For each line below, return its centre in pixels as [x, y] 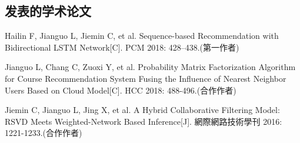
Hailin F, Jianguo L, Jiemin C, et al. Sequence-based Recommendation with [142, 36]
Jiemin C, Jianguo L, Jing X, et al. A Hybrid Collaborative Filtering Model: [142, 110]
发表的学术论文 [48, 11]
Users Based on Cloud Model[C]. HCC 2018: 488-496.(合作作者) [121, 90]
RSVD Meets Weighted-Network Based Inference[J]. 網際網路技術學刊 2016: [144, 121]
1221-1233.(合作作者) [44, 133]
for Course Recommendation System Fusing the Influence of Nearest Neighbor [146, 78]
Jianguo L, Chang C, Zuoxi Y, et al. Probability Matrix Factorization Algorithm [150, 67]
